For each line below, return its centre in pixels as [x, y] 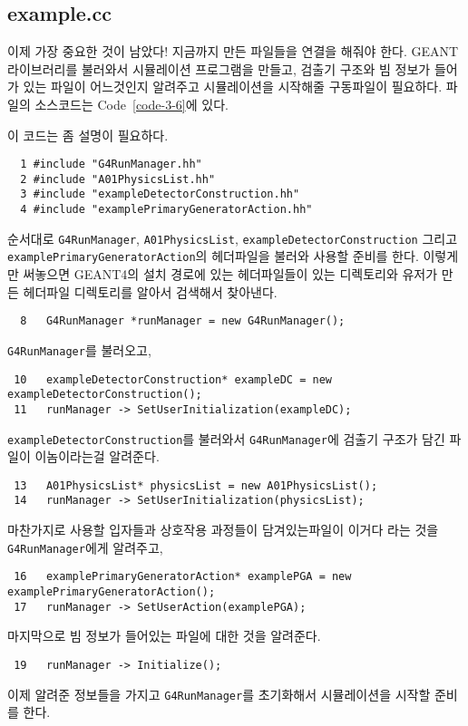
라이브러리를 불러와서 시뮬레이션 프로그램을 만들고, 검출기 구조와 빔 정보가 [219, 68]
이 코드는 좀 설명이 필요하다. [88, 135]
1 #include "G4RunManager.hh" [111, 165]
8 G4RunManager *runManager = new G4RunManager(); [183, 321]
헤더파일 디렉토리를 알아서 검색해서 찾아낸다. [150, 291]
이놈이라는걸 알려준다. [97, 456]
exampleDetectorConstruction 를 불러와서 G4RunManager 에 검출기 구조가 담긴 [226, 438]
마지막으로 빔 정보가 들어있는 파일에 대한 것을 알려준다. [164, 636]
